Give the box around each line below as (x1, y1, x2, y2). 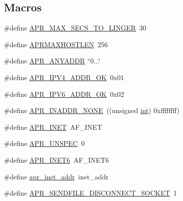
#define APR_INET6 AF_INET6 (4, 154, 109, 165)
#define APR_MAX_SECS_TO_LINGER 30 (4, 23, 146, 33)
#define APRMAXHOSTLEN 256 (4, 39, 108, 49)
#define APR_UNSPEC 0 (4, 138, 85, 148)
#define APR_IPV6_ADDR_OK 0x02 (4, 88, 124, 99)
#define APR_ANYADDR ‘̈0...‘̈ (4, 56, 100, 66)
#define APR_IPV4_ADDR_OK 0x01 (4, 72, 124, 82)
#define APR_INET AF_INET (4, 121, 102, 132)
